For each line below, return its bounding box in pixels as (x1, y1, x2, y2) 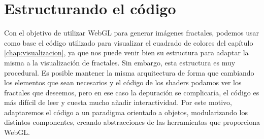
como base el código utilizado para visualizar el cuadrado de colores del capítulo (4, 37, 253, 48)
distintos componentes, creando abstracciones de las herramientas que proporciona (4, 117, 260, 127)
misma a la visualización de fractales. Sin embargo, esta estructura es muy (4, 57, 236, 67)
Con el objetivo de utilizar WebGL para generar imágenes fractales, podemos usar (4, 27, 259, 38)
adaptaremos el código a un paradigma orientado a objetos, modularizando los (4, 107, 248, 117)
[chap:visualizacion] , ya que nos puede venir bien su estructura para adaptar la (4, 47, 249, 58)
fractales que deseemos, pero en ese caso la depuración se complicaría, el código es (4, 87, 259, 97)
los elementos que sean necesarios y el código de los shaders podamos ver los (4, 77, 242, 88)
